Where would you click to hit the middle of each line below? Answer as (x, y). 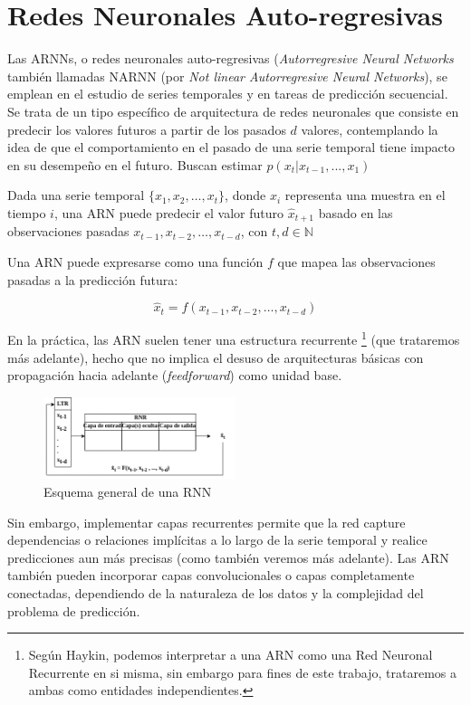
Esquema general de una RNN (128, 491)
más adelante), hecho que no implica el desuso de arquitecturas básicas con (216, 357)
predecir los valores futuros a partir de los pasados (147, 129)
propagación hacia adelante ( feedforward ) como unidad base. (175, 375)
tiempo (27, 212)
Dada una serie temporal (76, 195)
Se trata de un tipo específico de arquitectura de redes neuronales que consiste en (233, 111)
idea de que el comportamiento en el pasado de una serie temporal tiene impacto (231, 147)
